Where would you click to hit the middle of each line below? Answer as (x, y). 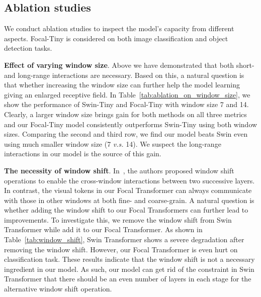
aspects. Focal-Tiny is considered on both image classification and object (116, 38)
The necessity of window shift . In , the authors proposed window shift (119, 170)
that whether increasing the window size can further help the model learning (122, 85)
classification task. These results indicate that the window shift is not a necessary (129, 259)
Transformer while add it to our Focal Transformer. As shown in (103, 229)
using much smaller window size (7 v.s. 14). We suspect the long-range (113, 143)
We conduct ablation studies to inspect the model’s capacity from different (119, 28)
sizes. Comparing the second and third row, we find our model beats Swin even (126, 134)
